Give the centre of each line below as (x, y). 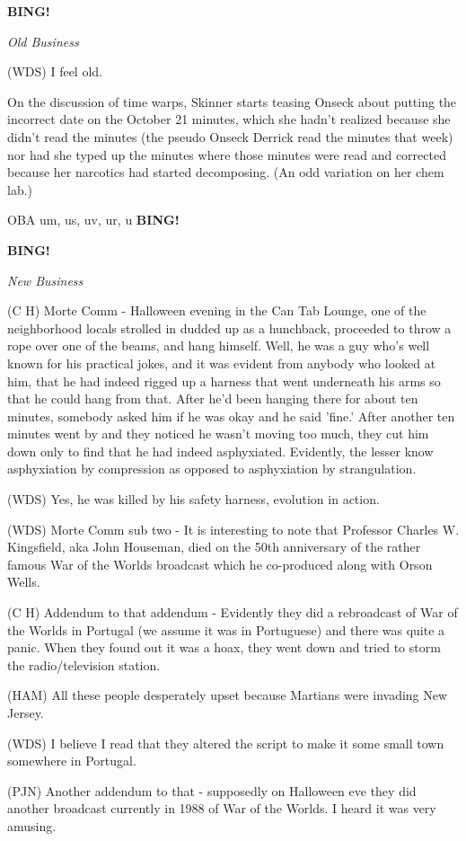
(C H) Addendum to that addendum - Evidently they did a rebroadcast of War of (233, 612)
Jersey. (26, 713)
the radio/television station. (84, 664)
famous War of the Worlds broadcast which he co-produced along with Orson (220, 564)
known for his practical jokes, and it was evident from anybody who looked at (222, 363)
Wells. (24, 582)
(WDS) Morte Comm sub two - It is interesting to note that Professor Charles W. (233, 529)
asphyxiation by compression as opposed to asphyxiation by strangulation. (212, 469)
